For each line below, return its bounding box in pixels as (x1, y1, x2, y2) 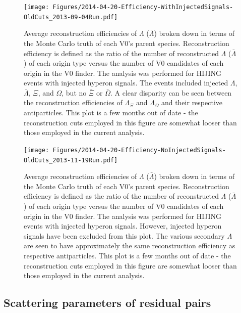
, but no (62, 87, 87, 98)
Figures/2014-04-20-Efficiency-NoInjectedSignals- (52, 146, 226, 154)
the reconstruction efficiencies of (24, 97, 123, 108)
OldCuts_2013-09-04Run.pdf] (24, 13, 118, 21)
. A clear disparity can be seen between (110, 87, 232, 98)
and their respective (161, 97, 223, 108)
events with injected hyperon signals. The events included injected (24, 77, 228, 88)
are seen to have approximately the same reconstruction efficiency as (24, 240, 235, 251)
